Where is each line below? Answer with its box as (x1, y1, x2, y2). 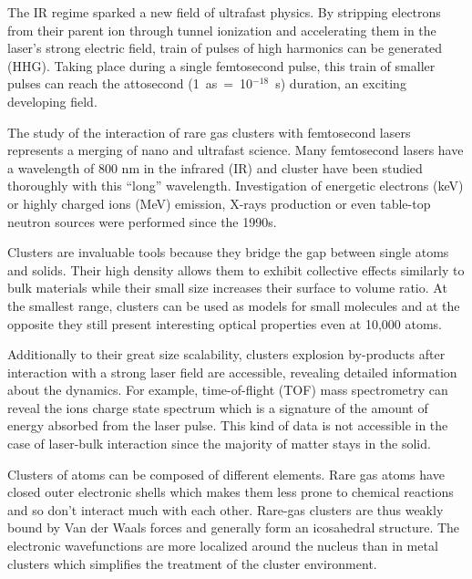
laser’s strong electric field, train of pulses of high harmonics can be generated (7, 38, 443, 57)
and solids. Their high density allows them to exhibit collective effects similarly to (7, 260, 465, 279)
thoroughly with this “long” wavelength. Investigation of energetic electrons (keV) (7, 176, 464, 195)
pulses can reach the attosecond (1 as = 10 (7, 74, 253, 93)
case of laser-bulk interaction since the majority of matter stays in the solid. (7, 434, 431, 453)
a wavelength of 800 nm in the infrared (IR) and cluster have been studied (7, 158, 423, 177)
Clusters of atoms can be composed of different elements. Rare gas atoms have (7, 464, 445, 483)
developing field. (7, 91, 97, 110)
